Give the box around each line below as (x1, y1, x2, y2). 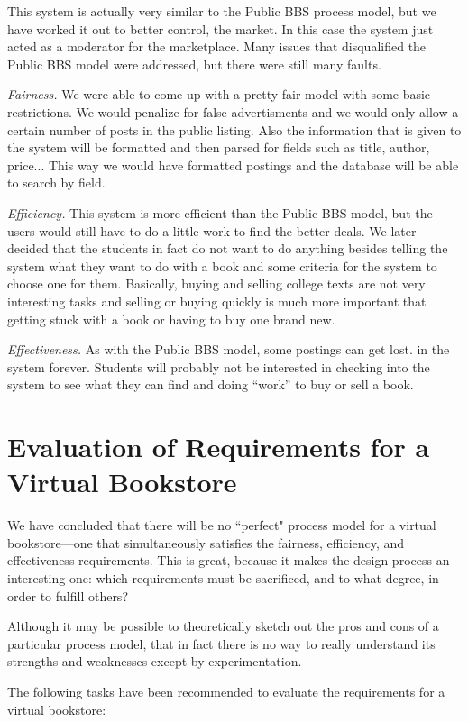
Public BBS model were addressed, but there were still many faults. (7, 54, 381, 73)
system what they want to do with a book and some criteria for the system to (7, 256, 437, 275)
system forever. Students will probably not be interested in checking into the (7, 357, 430, 376)
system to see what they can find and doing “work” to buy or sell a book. (7, 375, 414, 394)
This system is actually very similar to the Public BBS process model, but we (7, 2, 436, 20)
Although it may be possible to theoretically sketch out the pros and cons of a (7, 617, 439, 635)
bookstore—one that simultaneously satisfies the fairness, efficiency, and (7, 533, 405, 552)
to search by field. (7, 173, 106, 192)
